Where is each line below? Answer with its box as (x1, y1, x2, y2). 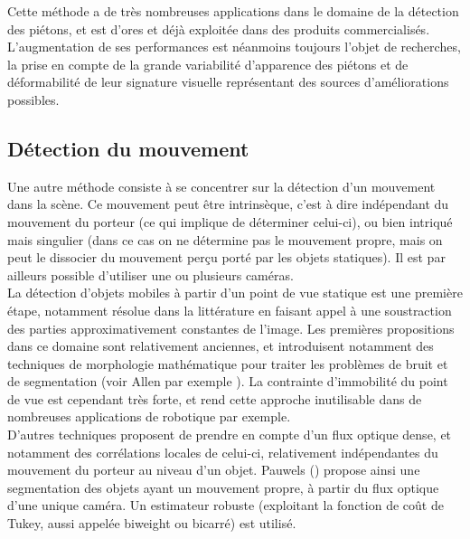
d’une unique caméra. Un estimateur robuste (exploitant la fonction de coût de (7, 496, 444, 515)
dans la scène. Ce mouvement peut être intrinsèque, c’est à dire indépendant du (7, 194, 449, 213)
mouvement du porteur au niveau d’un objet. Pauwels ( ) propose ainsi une (7, 460, 420, 479)
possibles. (7, 90, 60, 109)
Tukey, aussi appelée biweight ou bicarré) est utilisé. (7, 514, 296, 533)
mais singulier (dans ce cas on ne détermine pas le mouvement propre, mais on (7, 230, 443, 249)
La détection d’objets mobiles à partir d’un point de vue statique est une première (7, 283, 463, 302)
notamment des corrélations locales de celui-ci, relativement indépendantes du (7, 442, 438, 461)
